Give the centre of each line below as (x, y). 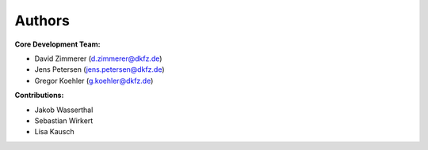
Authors (42, 21)
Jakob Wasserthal (64, 110)
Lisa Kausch (54, 132)
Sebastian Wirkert (64, 120)
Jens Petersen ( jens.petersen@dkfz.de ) (100, 69)
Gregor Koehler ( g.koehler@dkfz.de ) (94, 81)
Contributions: (39, 96)
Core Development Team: (57, 44)
